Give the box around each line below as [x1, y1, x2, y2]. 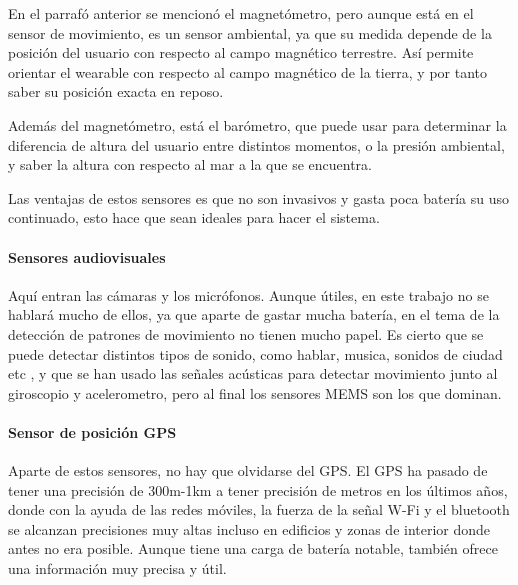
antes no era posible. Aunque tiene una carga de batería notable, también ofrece [8, 538, 498, 559]
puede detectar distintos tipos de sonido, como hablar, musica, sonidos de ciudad [8, 343, 503, 364]
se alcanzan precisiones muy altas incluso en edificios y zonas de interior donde [8, 518, 491, 539]
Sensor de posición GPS [8, 421, 177, 442]
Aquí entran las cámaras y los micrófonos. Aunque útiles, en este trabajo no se [8, 284, 489, 305]
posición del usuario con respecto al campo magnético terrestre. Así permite [8, 42, 474, 63]
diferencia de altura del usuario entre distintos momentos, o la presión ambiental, [8, 134, 505, 155]
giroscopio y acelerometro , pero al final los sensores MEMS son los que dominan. [8, 382, 502, 403]
